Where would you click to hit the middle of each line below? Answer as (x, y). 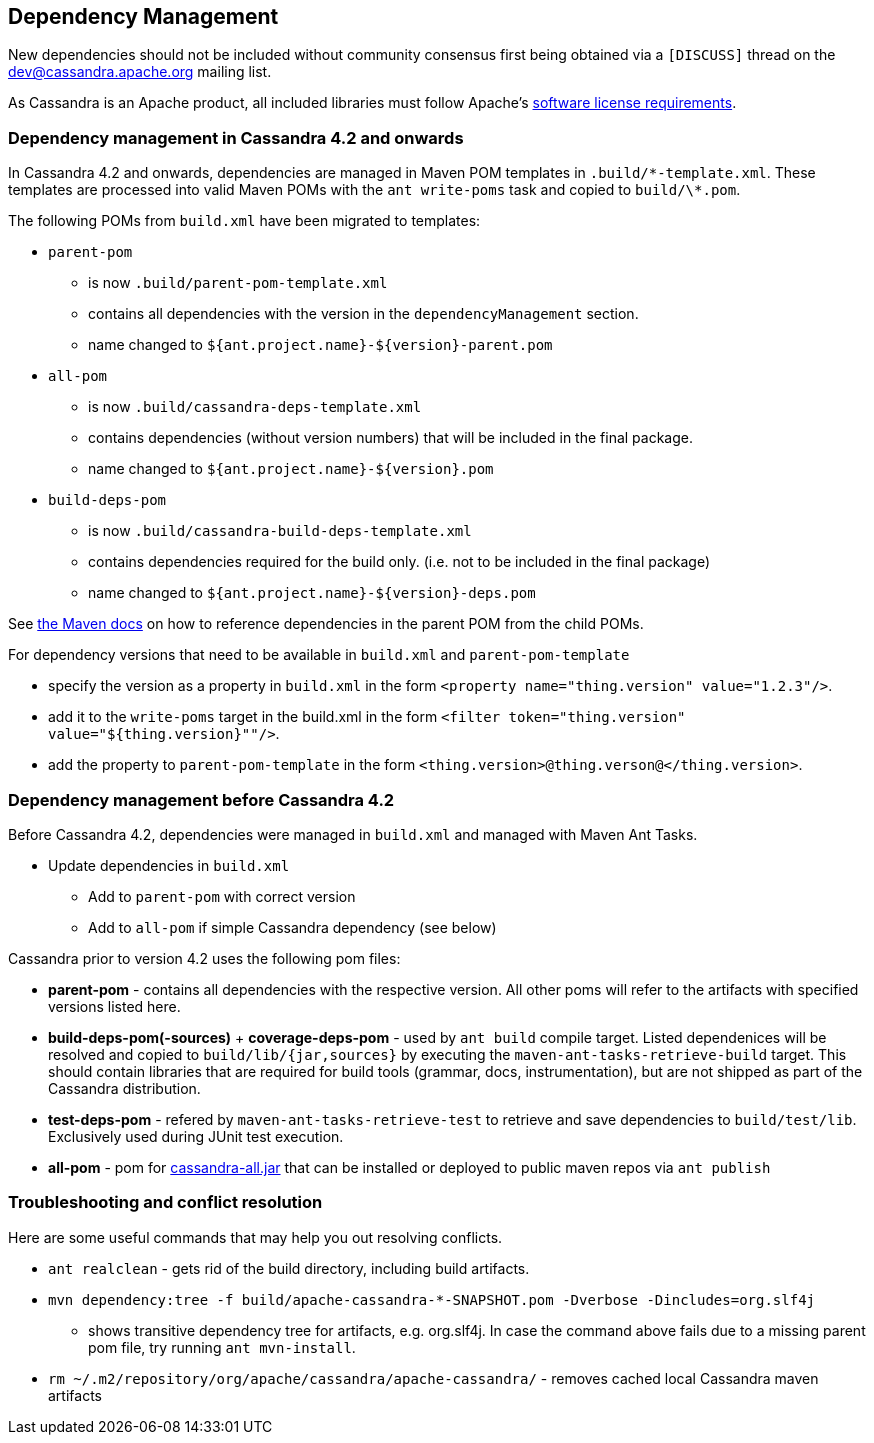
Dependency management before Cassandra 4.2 (201, 799)
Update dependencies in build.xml (169, 865)
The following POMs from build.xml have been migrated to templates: (244, 221)
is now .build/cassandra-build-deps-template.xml (280, 531)
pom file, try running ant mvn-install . (222, 1347)
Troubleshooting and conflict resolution (165, 1202)
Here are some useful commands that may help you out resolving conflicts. (255, 1237)
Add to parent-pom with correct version (222, 896)
